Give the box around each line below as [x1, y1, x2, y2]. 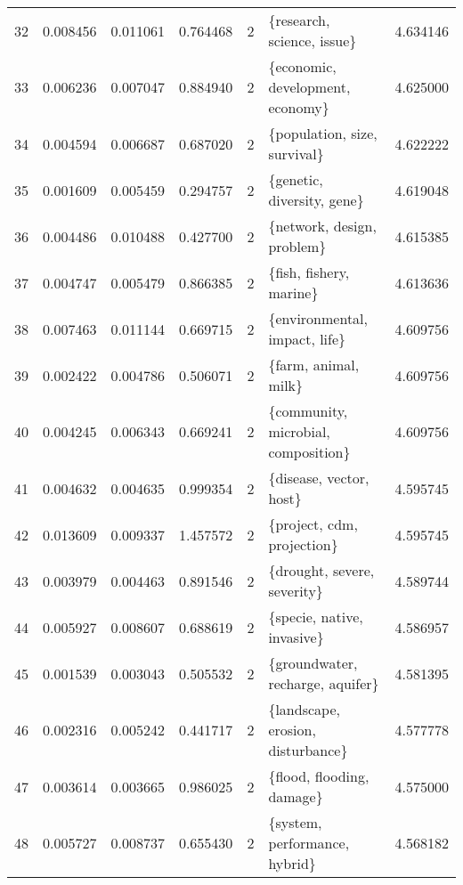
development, [268, 77, 351, 97]
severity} [268, 581, 323, 601]
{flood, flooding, [268, 766, 370, 786]
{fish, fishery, [268, 262, 350, 282]
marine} [268, 282, 319, 303]
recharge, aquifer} [268, 673, 379, 694]
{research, [268, 10, 330, 30]
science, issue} [268, 30, 357, 51]
